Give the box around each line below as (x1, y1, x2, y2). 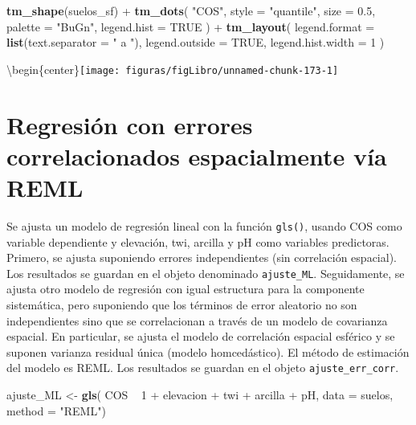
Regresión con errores (6, 108, 253, 141)
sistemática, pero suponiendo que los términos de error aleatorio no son (6, 296, 357, 313)
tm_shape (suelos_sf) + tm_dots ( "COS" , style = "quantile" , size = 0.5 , (6, 2, 376, 18)
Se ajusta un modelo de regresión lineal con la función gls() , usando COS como (6, 217, 402, 234)
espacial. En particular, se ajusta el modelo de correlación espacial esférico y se (6, 328, 395, 345)
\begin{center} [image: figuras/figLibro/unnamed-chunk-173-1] (6, 60, 339, 77)
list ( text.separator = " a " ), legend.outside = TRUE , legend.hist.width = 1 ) (6, 34, 385, 51)
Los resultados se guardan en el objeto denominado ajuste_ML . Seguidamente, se (6, 264, 405, 281)
